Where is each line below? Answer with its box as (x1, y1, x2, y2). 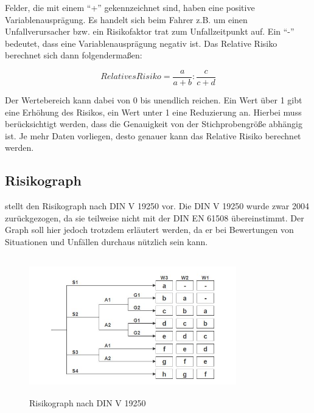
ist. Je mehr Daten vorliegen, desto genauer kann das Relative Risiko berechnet (5, 129, 301, 142)
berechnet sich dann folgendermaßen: (5, 49, 142, 61)
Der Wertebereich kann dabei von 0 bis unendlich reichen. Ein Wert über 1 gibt (5, 94, 302, 106)
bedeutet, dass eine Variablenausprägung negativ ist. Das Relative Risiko (5, 36, 277, 49)
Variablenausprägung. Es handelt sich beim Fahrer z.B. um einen (5, 13, 248, 26)
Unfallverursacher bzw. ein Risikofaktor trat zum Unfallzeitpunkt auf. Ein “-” (5, 25, 295, 38)
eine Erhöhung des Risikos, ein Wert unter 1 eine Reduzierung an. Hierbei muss (5, 105, 302, 118)
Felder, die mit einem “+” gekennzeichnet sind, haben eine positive (5, 1, 255, 13)
